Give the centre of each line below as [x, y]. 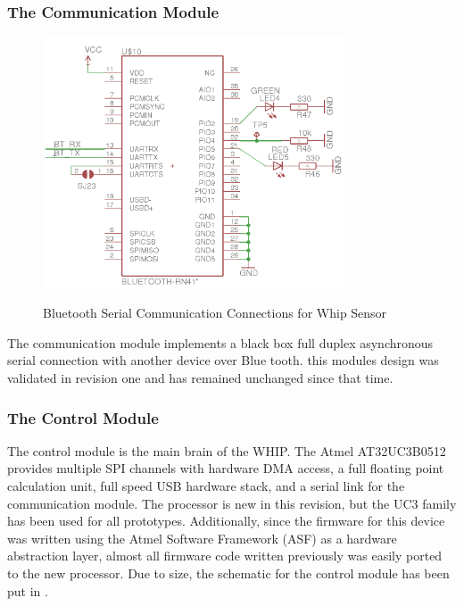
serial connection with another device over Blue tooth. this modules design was [223, 360]
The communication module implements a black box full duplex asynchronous [220, 342]
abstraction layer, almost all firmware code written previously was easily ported [225, 556]
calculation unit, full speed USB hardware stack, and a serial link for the [206, 486]
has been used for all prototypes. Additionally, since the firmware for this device [226, 521]
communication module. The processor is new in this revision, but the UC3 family [232, 503]
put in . [28, 590]
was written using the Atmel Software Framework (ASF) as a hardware [202, 538]
